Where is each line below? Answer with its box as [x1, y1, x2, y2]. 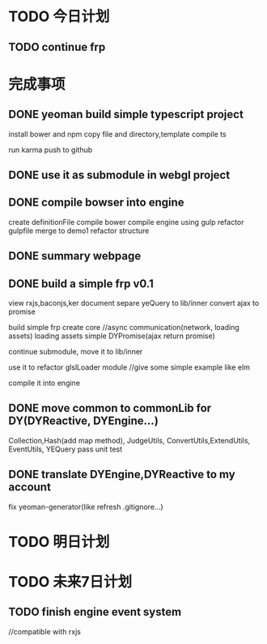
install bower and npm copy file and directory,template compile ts [8, 129, 227, 138]
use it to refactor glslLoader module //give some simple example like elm [8, 362, 251, 372]
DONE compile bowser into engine [8, 196, 184, 210]
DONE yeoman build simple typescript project [8, 108, 244, 121]
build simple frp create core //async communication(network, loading [8, 322, 240, 332]
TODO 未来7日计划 [8, 572, 133, 591]
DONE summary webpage [8, 249, 142, 263]
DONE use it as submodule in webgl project [8, 167, 231, 182]
